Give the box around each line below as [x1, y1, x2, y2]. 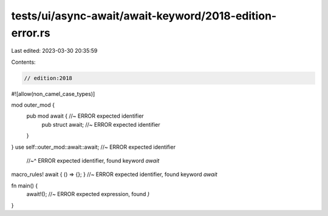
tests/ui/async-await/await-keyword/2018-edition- [11, 9, 277, 22]
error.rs [11, 26, 51, 39]
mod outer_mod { [11, 101, 55, 109]
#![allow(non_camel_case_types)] [11, 90, 95, 97]
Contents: [11, 58, 36, 66]
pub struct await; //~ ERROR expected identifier [41, 121, 160, 128]
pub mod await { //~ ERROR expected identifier [26, 112, 144, 120]
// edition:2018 [24, 75, 73, 81]
